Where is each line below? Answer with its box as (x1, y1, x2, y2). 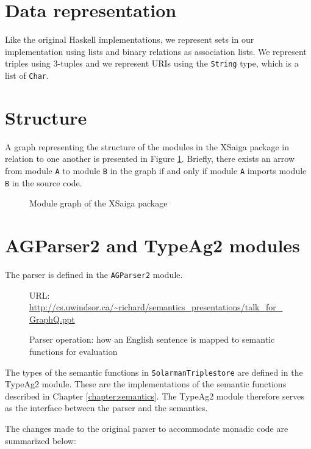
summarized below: (5, 434, 76, 447)
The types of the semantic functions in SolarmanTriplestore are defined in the (5, 365, 303, 378)
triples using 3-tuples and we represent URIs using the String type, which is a (5, 57, 299, 70)
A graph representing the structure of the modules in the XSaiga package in (5, 140, 289, 153)
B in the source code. (5, 176, 82, 189)
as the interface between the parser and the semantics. (5, 401, 208, 414)
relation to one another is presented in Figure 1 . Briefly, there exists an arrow (5, 152, 295, 165)
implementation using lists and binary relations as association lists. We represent (5, 45, 307, 57)
